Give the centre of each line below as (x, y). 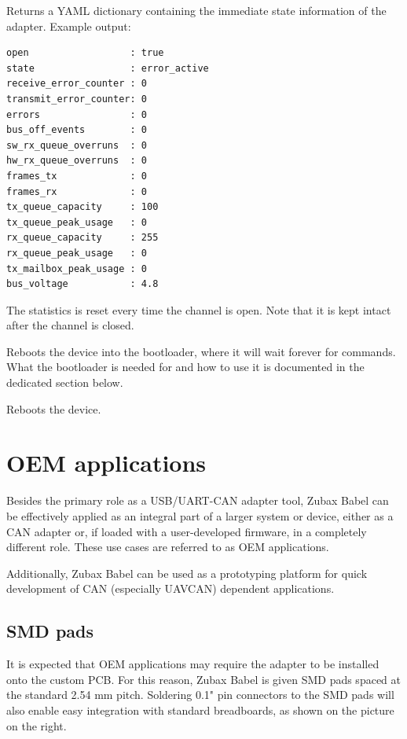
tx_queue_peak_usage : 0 (77, 222)
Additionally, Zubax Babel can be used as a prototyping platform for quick (187, 573)
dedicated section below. (65, 382)
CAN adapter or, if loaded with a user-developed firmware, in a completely (187, 531)
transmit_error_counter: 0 (77, 99)
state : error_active (108, 68)
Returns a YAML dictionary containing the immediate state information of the (196, 10)
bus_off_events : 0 (77, 130)
